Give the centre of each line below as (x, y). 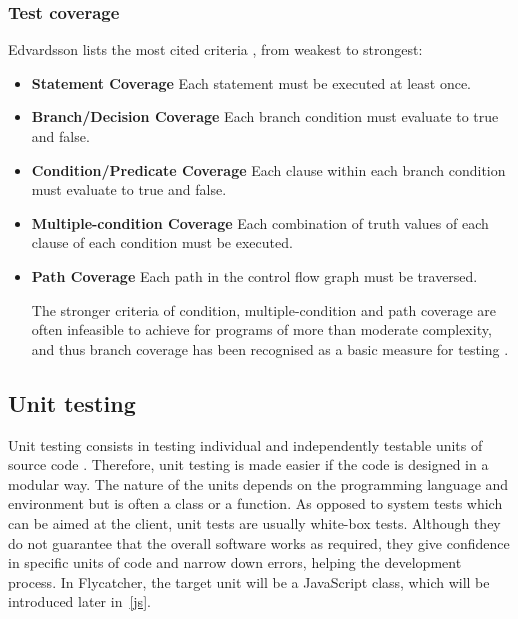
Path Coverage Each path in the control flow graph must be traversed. (254, 275)
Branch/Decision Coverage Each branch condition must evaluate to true (265, 116)
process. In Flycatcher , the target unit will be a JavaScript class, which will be (249, 581)
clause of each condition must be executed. (162, 242)
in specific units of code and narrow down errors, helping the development (235, 562)
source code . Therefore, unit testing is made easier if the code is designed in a (248, 464)
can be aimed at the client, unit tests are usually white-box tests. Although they (254, 522)
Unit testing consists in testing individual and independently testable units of (245, 444)
